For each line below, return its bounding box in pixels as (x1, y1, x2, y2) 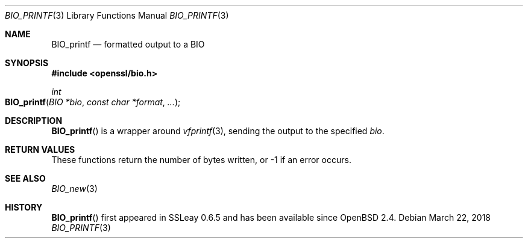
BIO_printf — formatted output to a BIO (51, 39, 205, 49)
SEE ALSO (5, 173, 46, 183)
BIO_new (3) (51, 183, 98, 194)
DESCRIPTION (5, 115, 63, 126)
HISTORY (5, 202, 43, 212)
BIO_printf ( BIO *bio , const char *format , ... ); (5, 97, 181, 107)
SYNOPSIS (5, 58, 49, 68)
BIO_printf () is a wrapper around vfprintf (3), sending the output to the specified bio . (51, 126, 385, 136)
